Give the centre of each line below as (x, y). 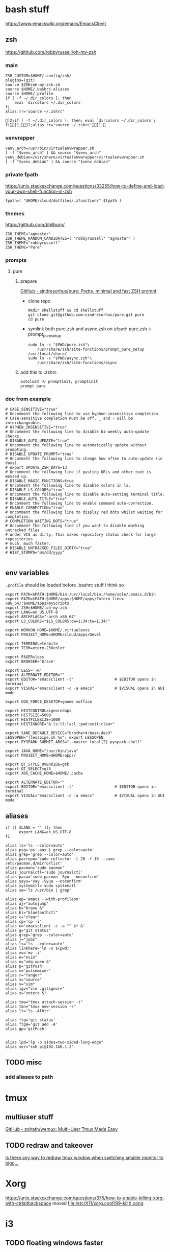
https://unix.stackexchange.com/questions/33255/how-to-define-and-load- (85, 186)
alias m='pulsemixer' (28, 971)
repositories (19, 539)
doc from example (28, 399)
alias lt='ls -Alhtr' (28, 1011)
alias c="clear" (22, 917)
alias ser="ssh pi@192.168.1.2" (39, 1046)
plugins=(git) (20, 80)
